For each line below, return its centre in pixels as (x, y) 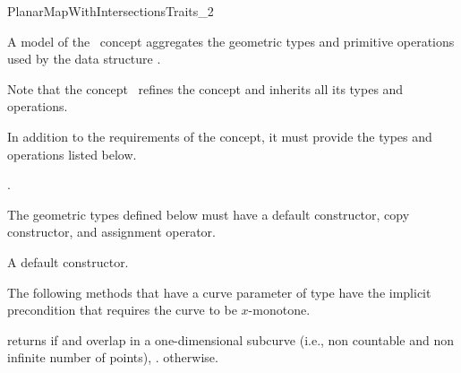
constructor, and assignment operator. (111, 232)
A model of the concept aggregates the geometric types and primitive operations (231, 41)
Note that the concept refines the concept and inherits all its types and (205, 88)
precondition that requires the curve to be (122, 310)
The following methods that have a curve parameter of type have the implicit (219, 292)
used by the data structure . (84, 59)
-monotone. (279, 310)
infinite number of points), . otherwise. (113, 357)
